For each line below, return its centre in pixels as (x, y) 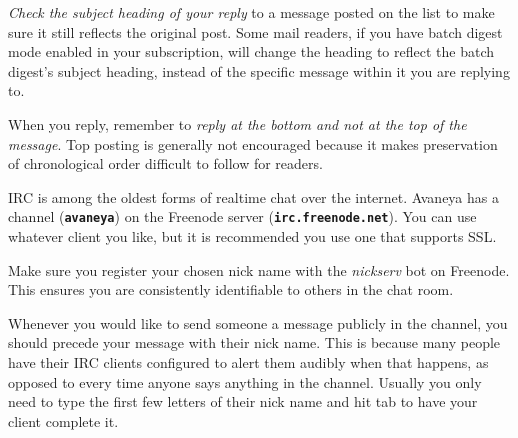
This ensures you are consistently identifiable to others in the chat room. (231, 289)
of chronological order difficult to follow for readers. (165, 163)
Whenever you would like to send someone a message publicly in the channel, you (258, 322)
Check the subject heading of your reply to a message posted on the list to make (251, 12)
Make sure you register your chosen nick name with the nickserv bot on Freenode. (259, 269)
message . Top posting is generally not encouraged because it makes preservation (253, 143)
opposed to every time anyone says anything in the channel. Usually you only (245, 381)
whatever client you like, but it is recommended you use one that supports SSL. (252, 236)
